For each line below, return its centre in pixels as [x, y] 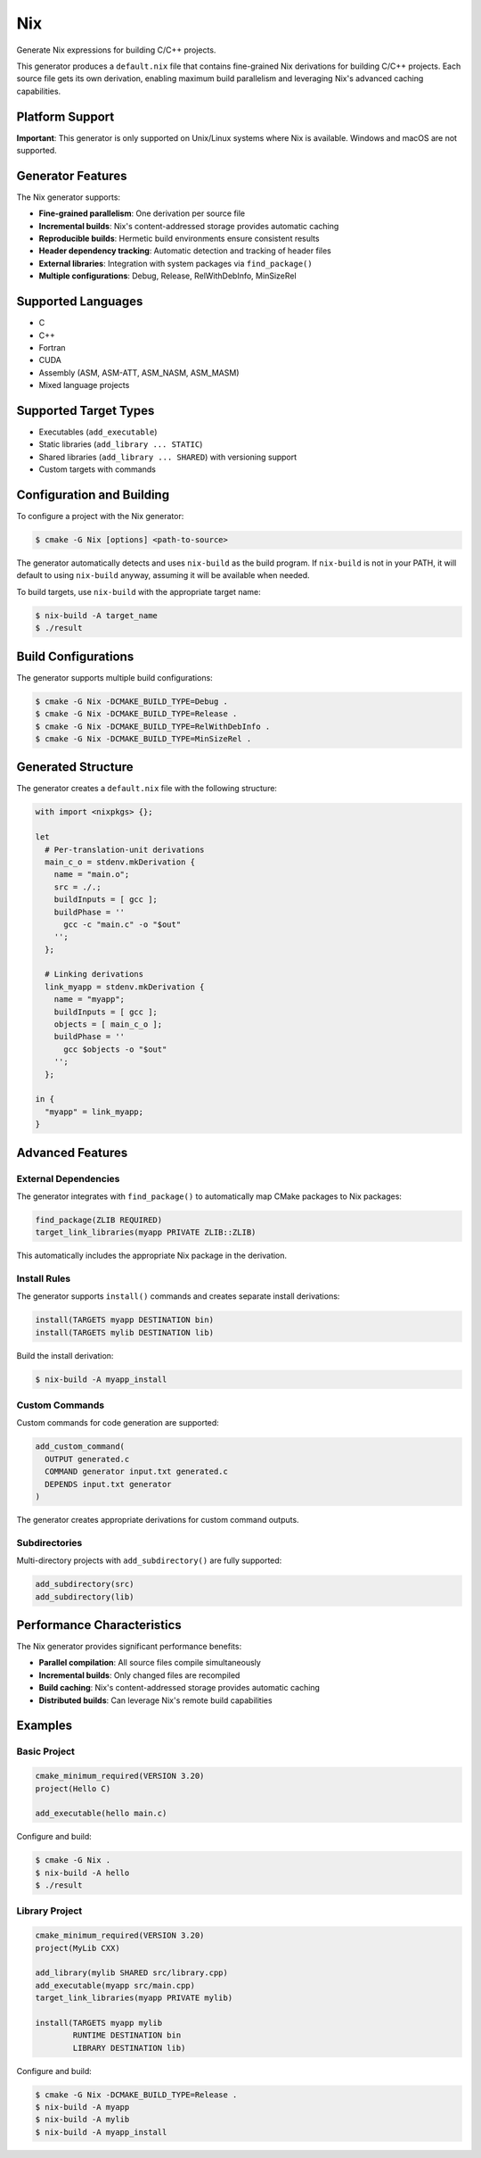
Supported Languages [80, 302]
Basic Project [46, 1751]
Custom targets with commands [97, 469]
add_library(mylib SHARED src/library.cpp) [132, 1973]
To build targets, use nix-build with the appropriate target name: [139, 591]
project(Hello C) [73, 1788]
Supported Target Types [86, 410]
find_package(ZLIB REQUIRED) [99, 1220]
